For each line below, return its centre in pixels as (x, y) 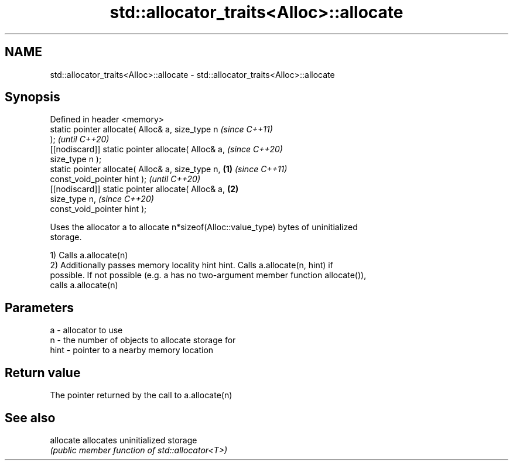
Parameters (39, 307)
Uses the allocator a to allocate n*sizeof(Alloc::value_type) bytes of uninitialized (204, 227)
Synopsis (33, 97)
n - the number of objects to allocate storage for (143, 340)
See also (30, 418)
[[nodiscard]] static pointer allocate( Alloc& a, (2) (144, 189)
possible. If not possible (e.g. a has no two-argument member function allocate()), (208, 275)
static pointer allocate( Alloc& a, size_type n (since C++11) (161, 129)
